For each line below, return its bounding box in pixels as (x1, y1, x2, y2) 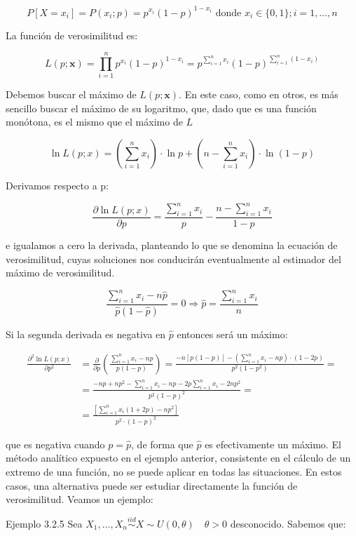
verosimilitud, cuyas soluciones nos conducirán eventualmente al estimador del (6, 251, 341, 266)
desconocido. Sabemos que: (230, 516, 346, 530)
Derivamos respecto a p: (6, 178, 109, 192)
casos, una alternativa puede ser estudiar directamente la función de (6, 478, 298, 493)
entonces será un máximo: (177, 326, 288, 341)
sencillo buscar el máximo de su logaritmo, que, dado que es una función (6, 100, 317, 115)
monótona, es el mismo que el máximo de (6, 114, 183, 129)
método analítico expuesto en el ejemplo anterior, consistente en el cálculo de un (6, 450, 351, 465)
